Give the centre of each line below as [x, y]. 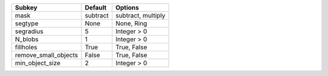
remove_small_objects [46, 55]
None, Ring [132, 23]
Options [127, 8]
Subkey [26, 8]
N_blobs [27, 39]
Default [96, 8]
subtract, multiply [141, 15]
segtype [27, 23]
